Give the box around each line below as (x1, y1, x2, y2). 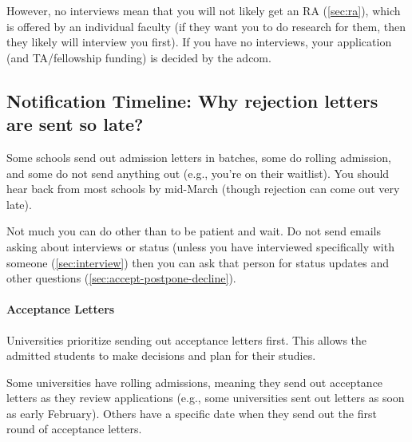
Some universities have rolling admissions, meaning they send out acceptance (6, 373, 383, 390)
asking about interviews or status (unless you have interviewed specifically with (6, 238, 394, 255)
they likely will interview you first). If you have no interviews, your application (6, 34, 392, 50)
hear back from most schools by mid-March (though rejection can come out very (6, 180, 400, 197)
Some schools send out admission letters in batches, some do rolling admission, (6, 148, 391, 165)
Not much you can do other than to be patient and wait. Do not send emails (6, 223, 381, 239)
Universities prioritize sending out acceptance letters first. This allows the (6, 331, 367, 348)
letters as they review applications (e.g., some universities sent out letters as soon (6, 389, 405, 406)
